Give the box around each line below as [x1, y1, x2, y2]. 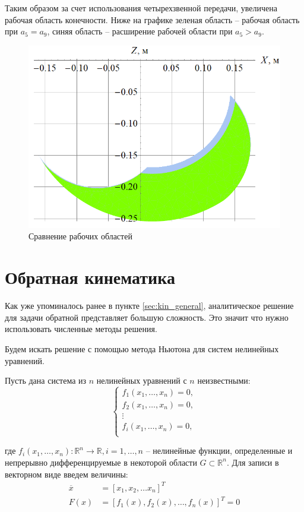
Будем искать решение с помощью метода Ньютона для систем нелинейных [5, 342, 279, 355]
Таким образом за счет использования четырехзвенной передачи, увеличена [5, 2, 278, 14]
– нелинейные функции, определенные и [145, 444, 293, 457]
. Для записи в [226, 456, 279, 468]
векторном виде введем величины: [5, 467, 128, 480]
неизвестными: [197, 374, 251, 387]
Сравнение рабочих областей [28, 230, 132, 242]
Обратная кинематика [5, 265, 175, 289]
